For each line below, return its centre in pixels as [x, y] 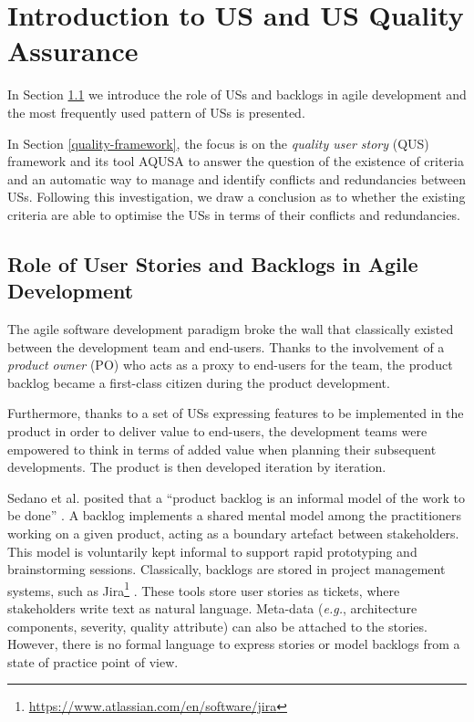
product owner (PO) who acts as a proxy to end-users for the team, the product [230, 365]
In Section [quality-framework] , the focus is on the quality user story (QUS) [218, 143]
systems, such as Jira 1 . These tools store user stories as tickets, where [204, 589]
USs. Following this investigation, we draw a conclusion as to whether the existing [237, 197]
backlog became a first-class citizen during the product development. [199, 382]
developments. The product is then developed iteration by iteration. [197, 467]
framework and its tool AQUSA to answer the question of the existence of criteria [236, 161]
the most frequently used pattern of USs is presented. [156, 112]
